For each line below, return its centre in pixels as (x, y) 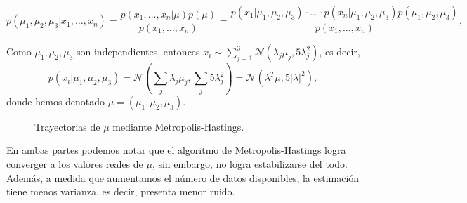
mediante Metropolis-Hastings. (178, 126)
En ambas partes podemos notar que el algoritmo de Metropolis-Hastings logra (176, 150)
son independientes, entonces (138, 52)
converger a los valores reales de (75, 163)
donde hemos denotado (56, 101)
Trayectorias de (67, 126)
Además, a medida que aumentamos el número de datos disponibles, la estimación (183, 177)
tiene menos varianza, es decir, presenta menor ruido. (121, 191)
